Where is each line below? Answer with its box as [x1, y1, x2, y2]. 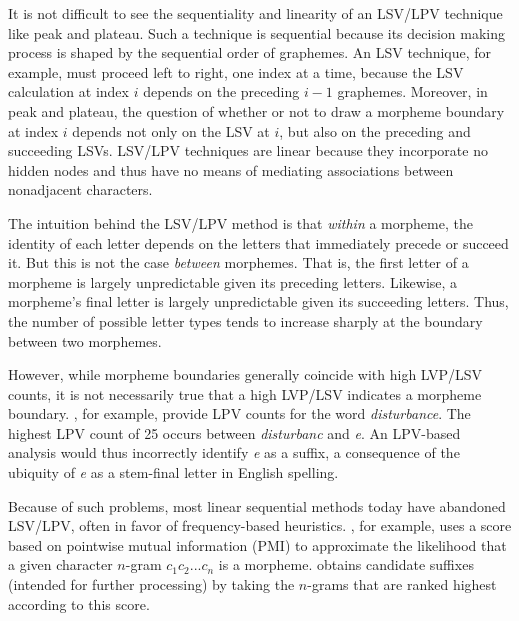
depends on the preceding [143, 81, 300, 102]
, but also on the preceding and [279, 120, 471, 141]
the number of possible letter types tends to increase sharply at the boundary [8, 310, 483, 331]
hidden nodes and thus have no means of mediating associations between [8, 159, 454, 180]
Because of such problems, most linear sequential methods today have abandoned [8, 495, 506, 516]
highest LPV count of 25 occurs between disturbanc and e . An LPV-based [8, 422, 461, 443]
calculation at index [8, 81, 129, 102]
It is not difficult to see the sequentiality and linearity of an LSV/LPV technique [8, 3, 503, 23]
